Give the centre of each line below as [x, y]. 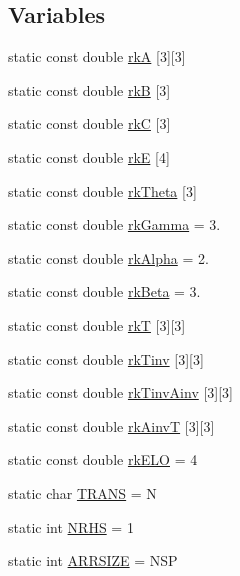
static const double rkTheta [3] [102, 190]
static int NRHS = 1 [71, 526]
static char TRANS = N [82, 492]
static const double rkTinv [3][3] [106, 358]
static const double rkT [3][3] [97, 324]
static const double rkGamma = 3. [114, 224]
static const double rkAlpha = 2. [108, 257]
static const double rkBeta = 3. [104, 291]
